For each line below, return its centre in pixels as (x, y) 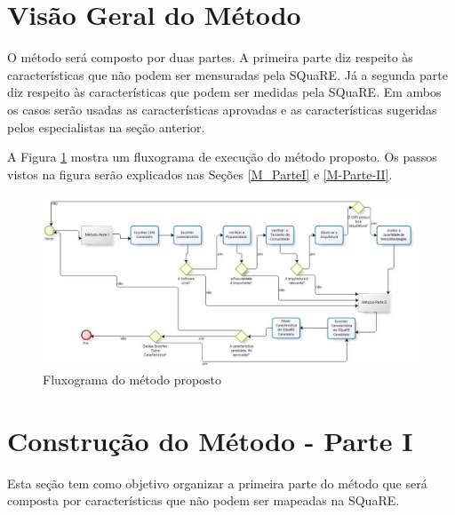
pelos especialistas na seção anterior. (106, 127)
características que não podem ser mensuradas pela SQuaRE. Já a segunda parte (227, 74)
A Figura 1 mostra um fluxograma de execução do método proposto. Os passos (222, 157)
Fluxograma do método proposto (132, 379)
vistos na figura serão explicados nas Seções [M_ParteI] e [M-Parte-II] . (200, 174)
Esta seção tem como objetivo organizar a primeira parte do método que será (217, 483)
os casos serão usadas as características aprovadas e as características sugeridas (222, 109)
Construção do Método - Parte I (210, 440)
